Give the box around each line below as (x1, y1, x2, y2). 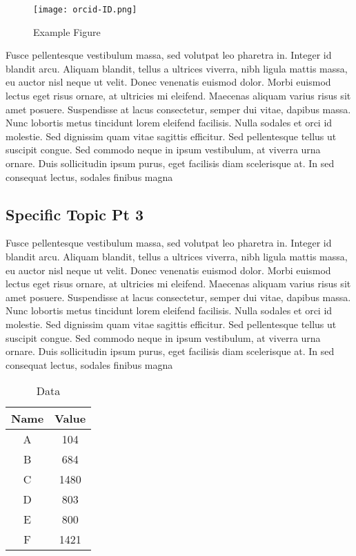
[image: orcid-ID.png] (33, 5, 137, 15)
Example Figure (33, 24, 101, 39)
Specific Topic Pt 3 (6, 203, 144, 224)
